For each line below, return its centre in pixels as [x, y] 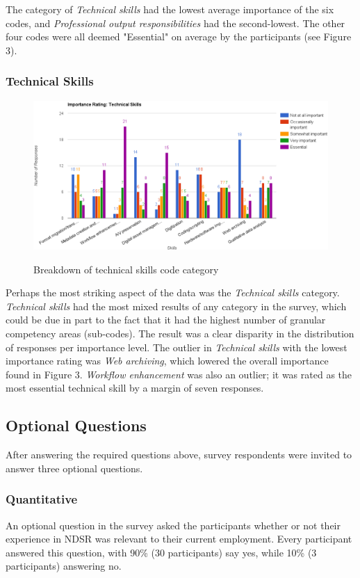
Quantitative [42, 499]
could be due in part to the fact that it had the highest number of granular [166, 320]
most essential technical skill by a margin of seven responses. [135, 388]
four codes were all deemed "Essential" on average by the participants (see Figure [179, 37]
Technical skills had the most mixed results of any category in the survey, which [176, 306]
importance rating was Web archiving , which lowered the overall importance [167, 361]
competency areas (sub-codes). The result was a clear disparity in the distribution [180, 334]
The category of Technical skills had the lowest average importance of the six [170, 9]
